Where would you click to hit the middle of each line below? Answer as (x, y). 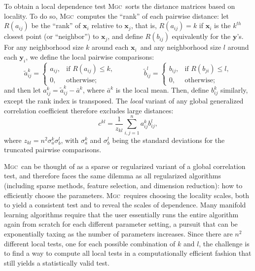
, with (70, 140)
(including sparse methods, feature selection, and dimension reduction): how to (123, 185)
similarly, (234, 90)
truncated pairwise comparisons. (53, 150)
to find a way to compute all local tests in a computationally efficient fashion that (128, 253)
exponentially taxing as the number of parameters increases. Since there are (118, 233)
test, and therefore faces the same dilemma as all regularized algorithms (112, 176)
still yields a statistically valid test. (57, 262)
